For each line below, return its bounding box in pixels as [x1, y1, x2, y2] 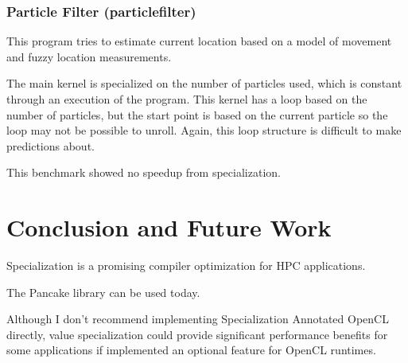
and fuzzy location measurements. [6, 48, 172, 64]
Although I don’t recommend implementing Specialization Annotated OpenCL [6, 310, 389, 327]
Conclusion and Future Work [6, 211, 332, 244]
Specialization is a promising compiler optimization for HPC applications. [6, 257, 366, 274]
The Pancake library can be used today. [6, 283, 200, 300]
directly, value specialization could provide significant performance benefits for [6, 326, 388, 342]
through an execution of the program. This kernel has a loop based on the [6, 91, 367, 107]
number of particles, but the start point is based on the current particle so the [6, 106, 388, 123]
